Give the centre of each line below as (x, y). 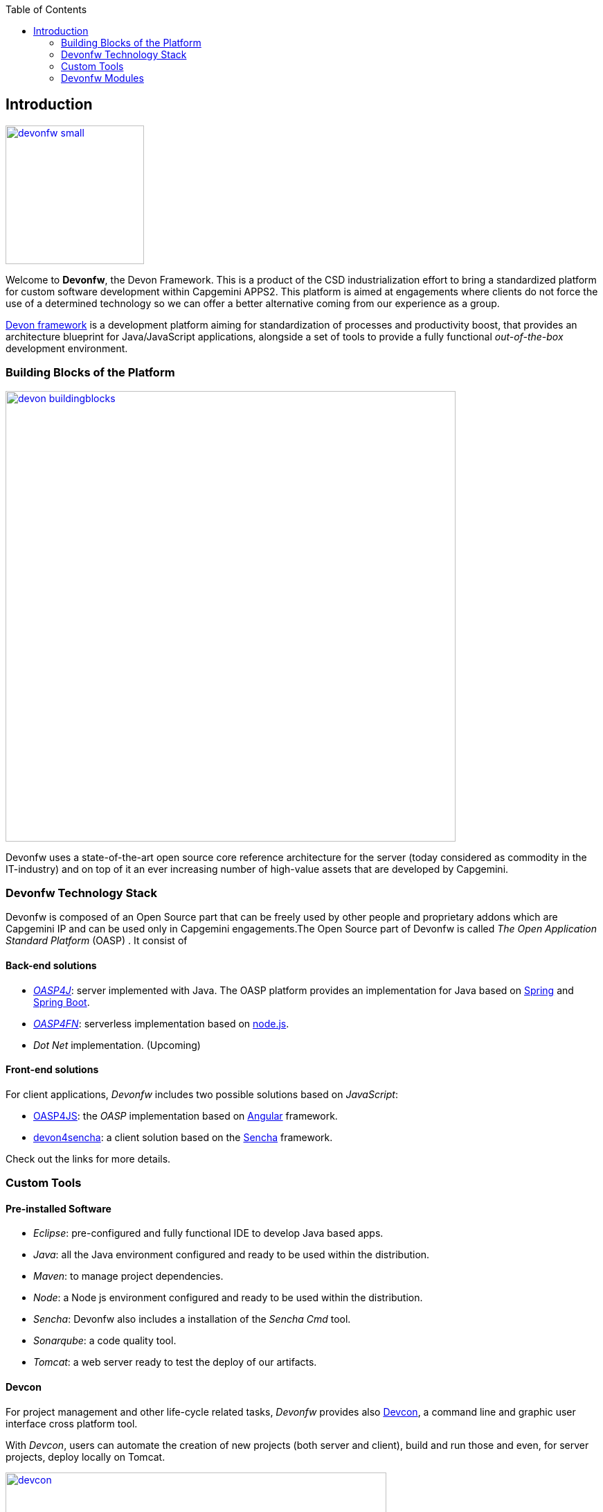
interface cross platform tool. (72, 1423)
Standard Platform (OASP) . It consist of (97, 941)
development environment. (67, 348)
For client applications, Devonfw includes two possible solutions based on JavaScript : (202, 1094)
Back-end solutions (51, 965)
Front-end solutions (52, 1070)
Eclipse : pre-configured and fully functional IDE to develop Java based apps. (208, 1233)
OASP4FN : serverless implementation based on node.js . (161, 1023)
